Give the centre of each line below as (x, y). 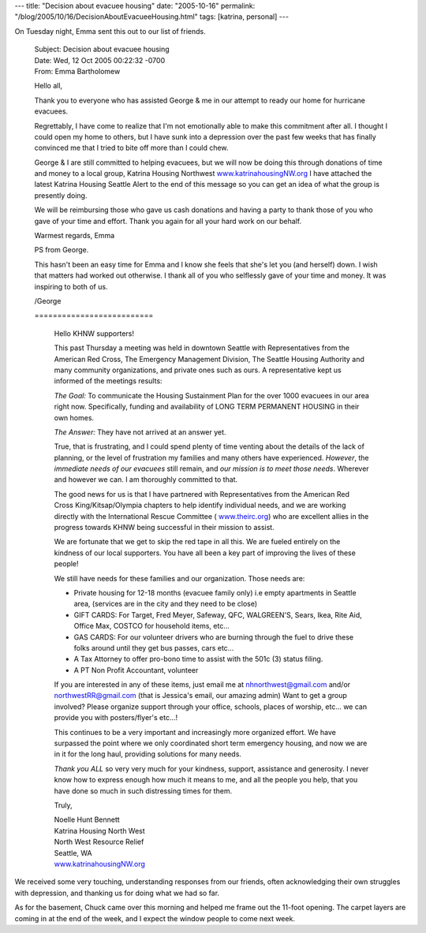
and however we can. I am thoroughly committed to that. (146, 480)
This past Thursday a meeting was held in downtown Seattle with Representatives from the (202, 348)
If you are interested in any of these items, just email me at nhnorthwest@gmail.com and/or (202, 685)
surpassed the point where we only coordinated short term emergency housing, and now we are (211, 743)
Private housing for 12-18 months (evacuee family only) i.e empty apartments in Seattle (215, 592)
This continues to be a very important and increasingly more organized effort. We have (195, 732)
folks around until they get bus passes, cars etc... (154, 648)
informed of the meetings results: (108, 381)
